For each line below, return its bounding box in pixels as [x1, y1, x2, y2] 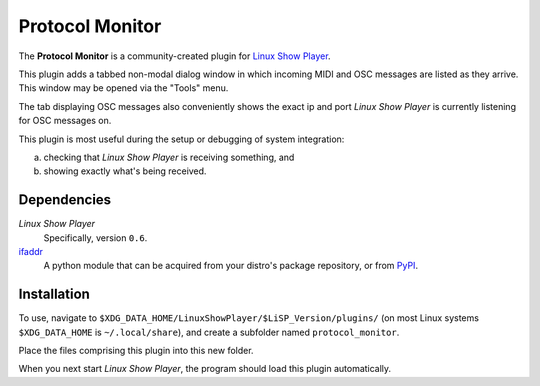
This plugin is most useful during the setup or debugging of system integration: [18, 133, 345, 145]
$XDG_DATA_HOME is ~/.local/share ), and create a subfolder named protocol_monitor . [18, 326, 400, 338]
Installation [18, 286, 90, 303]
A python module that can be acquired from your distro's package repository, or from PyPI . [43, 260, 419, 272]
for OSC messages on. [18, 115, 112, 127]
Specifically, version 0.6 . [43, 231, 148, 244]
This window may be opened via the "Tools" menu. [18, 82, 229, 94]
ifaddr [18, 245, 44, 257]
